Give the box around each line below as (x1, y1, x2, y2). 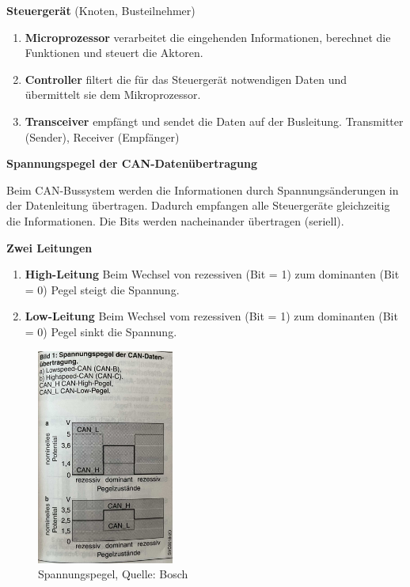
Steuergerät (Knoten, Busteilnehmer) (6, 2, 196, 18)
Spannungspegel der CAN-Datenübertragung (6, 155, 257, 172)
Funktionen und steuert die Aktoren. (25, 44, 203, 61)
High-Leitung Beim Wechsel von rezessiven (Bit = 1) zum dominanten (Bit (25, 266, 400, 282)
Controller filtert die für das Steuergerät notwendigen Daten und (25, 70, 347, 87)
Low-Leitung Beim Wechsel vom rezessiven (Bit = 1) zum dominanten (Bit (25, 308, 398, 324)
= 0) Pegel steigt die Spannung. (25, 281, 180, 297)
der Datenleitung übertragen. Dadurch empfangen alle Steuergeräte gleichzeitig (6, 197, 390, 214)
